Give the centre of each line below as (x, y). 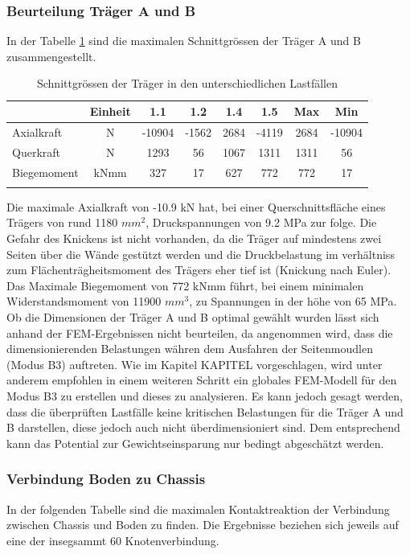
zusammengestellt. (51, 56)
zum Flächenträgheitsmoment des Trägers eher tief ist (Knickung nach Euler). (199, 270)
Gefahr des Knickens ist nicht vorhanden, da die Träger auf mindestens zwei (194, 238)
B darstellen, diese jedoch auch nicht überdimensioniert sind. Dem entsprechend (203, 427)
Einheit (110, 111)
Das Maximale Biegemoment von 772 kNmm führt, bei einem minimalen (185, 285)
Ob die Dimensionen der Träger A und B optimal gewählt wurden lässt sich (193, 317)
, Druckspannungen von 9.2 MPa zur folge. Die (261, 222)
